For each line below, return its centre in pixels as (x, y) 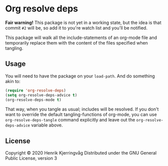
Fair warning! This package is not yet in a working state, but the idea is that (83, 22)
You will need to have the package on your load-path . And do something (80, 76)
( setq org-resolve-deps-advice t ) (41, 95)
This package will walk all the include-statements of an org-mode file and (81, 37)
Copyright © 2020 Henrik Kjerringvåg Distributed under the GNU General (81, 153)
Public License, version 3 (31, 158)
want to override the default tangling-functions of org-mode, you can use (81, 114)
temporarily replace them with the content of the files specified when (76, 42)
